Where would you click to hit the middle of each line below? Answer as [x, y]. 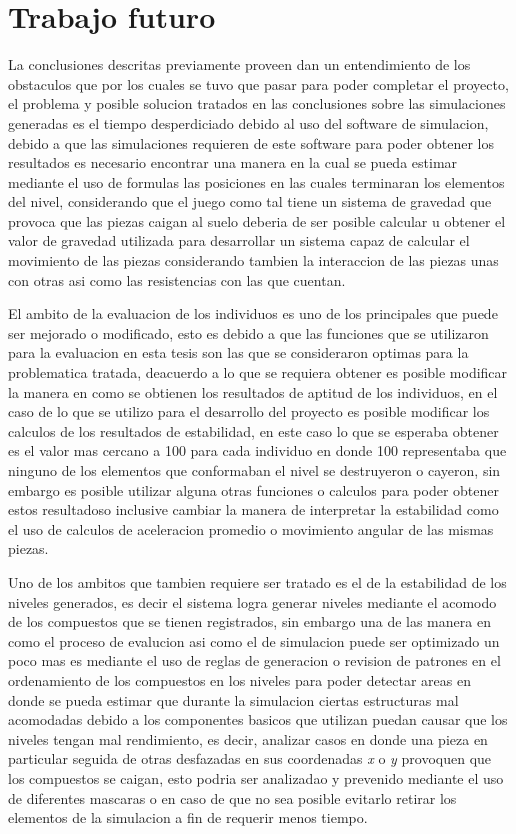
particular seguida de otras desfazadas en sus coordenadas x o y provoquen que [250, 758]
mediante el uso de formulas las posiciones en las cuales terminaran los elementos [256, 181]
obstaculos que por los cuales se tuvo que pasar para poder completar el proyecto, [258, 83]
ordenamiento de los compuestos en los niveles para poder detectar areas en [239, 679]
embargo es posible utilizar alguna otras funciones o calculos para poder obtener [254, 489]
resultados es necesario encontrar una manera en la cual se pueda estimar [233, 162]
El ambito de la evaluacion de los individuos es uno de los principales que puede [253, 313]
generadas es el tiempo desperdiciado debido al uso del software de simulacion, [248, 122]
